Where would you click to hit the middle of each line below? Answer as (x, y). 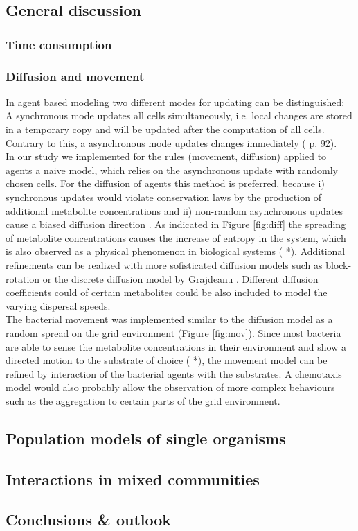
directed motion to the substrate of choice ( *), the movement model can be (167, 360)
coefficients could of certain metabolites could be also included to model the (167, 292)
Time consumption (59, 44)
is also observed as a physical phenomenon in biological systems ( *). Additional (176, 251)
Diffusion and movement (75, 76)
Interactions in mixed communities (133, 479)
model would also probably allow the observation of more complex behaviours (170, 387)
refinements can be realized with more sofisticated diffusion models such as (164, 264)
